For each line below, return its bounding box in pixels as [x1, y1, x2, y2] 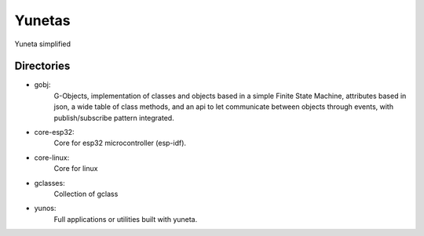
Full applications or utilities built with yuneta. [53, 214, 198, 223]
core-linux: [34, 153, 70, 162]
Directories [14, 60, 71, 73]
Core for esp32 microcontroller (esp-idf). [53, 138, 187, 148]
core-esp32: [34, 128, 75, 137]
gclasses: [34, 178, 66, 187]
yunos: [34, 204, 57, 213]
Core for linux [53, 164, 98, 173]
